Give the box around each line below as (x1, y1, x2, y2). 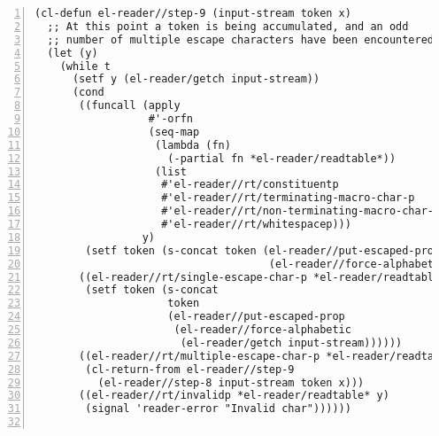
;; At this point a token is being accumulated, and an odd (47, 19, 409, 33)
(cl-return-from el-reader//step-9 (85, 362, 295, 376)
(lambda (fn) (155, 138, 231, 152)
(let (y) (47, 46, 98, 59)
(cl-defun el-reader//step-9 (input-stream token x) (35, 7, 351, 19)
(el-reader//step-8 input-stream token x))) (97, 376, 365, 389)
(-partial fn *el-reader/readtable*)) (167, 152, 397, 165)
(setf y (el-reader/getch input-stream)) (72, 73, 320, 86)
